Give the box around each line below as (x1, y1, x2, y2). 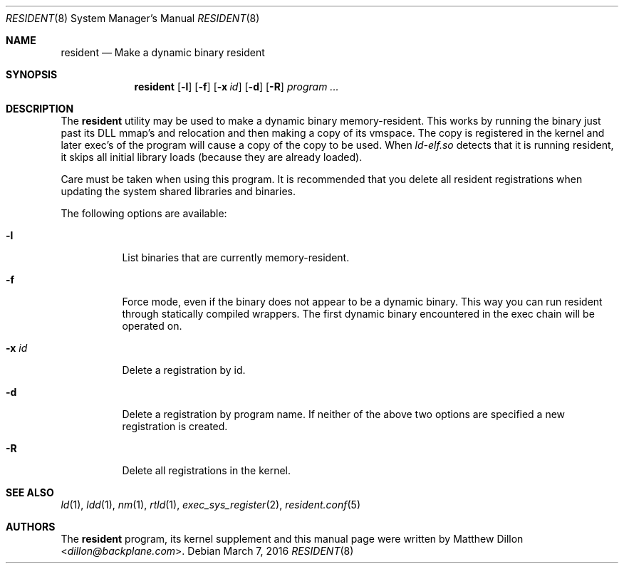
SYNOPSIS (6, 68, 58, 80)
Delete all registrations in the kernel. (122, 464, 291, 476)
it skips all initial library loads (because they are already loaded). (61, 151, 363, 163)
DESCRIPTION (6, 103, 74, 115)
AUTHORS (6, 521, 56, 533)
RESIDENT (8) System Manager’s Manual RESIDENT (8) (6, 12, 260, 24)
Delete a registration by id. (122, 364, 246, 376)
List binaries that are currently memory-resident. (122, 251, 350, 263)
